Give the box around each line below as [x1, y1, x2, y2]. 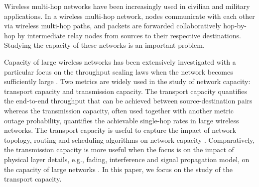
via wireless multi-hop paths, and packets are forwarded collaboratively [4, 20, 221, 31]
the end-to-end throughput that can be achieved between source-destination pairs [4, 95, 253, 106]
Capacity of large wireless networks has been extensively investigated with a [4, 56, 236, 67]
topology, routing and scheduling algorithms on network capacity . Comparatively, [4, 134, 255, 145]
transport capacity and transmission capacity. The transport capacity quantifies [4, 86, 247, 96]
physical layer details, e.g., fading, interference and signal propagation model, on [4, 154, 250, 164]
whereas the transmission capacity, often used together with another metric [4, 105, 234, 115]
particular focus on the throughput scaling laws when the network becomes [4, 66, 233, 77]
